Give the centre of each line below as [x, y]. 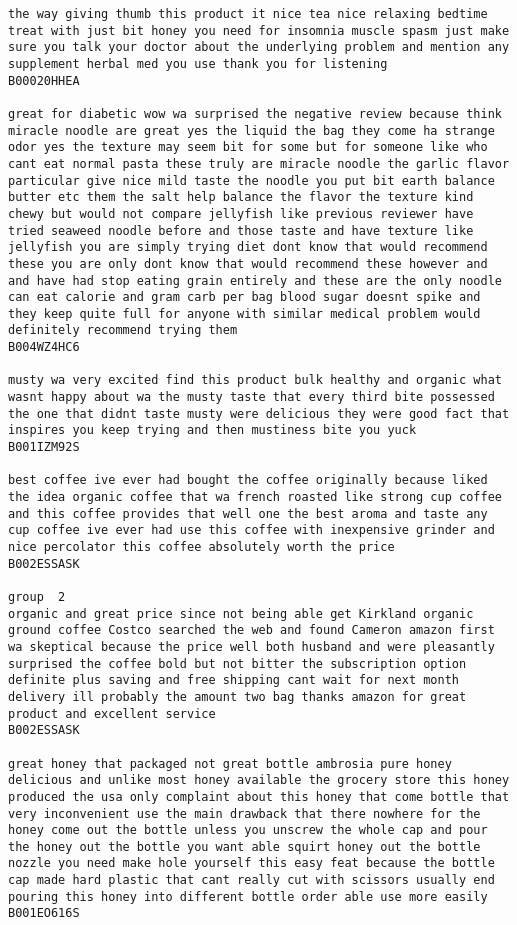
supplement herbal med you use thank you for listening [198, 63]
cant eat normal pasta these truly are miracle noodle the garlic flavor [259, 163]
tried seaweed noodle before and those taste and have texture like [241, 230]
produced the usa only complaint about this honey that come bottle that [259, 796]
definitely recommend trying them [123, 330]
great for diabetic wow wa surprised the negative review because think [255, 113]
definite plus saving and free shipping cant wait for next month [234, 680]
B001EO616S [44, 913]
